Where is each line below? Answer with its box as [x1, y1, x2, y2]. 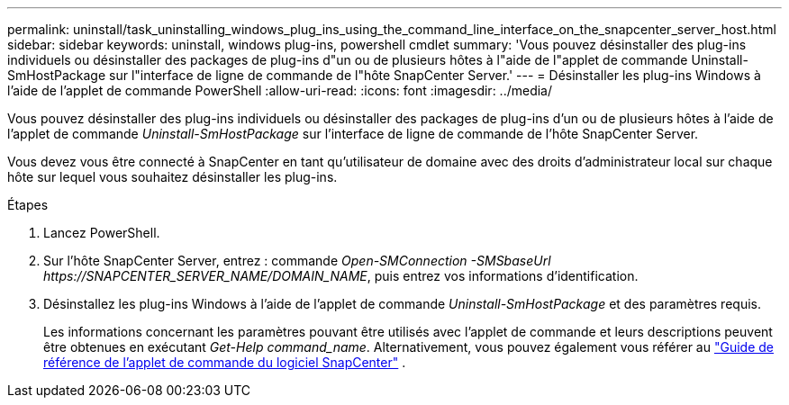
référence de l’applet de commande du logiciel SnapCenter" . [43, 355, 406, 370]
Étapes [7, 197, 49, 212]
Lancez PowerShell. [43, 225, 160, 240]
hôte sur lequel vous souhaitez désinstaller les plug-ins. [7, 169, 338, 184]
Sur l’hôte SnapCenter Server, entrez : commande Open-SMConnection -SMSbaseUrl [43, 253, 551, 268]
